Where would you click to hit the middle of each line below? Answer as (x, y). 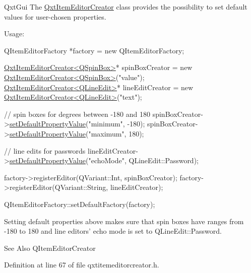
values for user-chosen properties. (55, 16)
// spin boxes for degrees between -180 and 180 (77, 114)
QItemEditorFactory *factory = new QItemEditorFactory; (94, 50)
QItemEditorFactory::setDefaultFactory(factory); (80, 204)
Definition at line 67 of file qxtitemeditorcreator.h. (82, 265)
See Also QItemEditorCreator (50, 248)
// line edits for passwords (45, 150)
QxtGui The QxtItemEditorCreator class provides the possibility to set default (126, 7)
